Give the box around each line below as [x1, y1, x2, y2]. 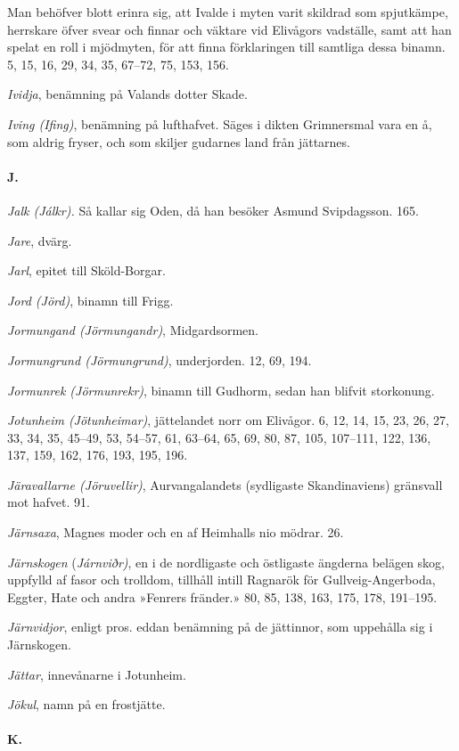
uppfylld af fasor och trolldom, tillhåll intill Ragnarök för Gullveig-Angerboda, [7, 570, 436, 589]
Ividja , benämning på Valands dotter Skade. [7, 85, 248, 103]
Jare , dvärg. [7, 231, 72, 249]
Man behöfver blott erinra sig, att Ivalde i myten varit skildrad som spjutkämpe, [7, 3, 448, 20]
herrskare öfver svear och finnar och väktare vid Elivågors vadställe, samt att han [7, 20, 452, 38]
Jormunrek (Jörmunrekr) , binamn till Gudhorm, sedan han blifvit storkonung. [7, 380, 435, 399]
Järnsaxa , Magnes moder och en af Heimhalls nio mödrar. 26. [7, 523, 344, 542]
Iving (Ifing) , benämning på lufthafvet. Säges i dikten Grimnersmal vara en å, [7, 114, 432, 133]
